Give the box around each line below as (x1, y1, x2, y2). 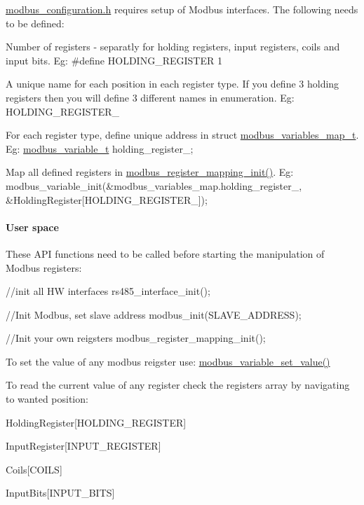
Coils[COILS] (6, 462, 62, 476)
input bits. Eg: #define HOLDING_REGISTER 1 (6, 53, 222, 67)
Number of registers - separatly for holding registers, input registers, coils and (6, 39, 340, 54)
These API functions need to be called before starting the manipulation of (6, 246, 325, 261)
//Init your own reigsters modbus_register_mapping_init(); (6, 331, 266, 345)
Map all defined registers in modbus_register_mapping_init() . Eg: (6, 165, 294, 179)
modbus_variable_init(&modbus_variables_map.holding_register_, (6, 178, 302, 193)
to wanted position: (6, 392, 88, 406)
